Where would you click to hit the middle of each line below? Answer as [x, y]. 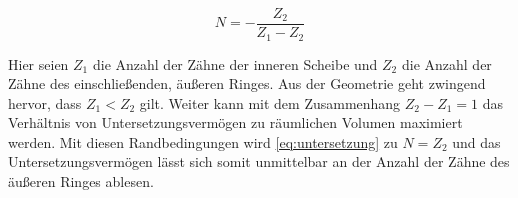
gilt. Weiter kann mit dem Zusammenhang [270, 102]
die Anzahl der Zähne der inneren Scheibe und [235, 63]
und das [476, 141]
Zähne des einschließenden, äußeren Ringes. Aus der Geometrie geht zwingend [247, 83]
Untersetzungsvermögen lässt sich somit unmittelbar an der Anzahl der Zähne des [259, 161]
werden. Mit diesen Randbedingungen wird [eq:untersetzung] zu [203, 141]
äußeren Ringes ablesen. [81, 181]
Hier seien [38, 63]
